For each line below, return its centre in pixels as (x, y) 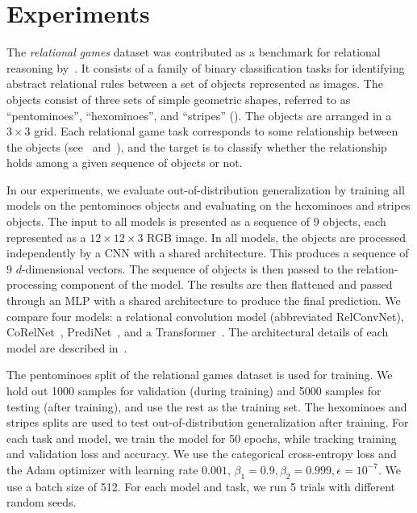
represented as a (46, 237)
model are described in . (67, 347)
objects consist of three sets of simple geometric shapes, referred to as (179, 99)
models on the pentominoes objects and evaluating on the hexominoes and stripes (208, 205)
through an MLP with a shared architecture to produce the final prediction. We (204, 300)
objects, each (354, 221)
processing (32, 284)
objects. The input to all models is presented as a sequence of (158, 221)
